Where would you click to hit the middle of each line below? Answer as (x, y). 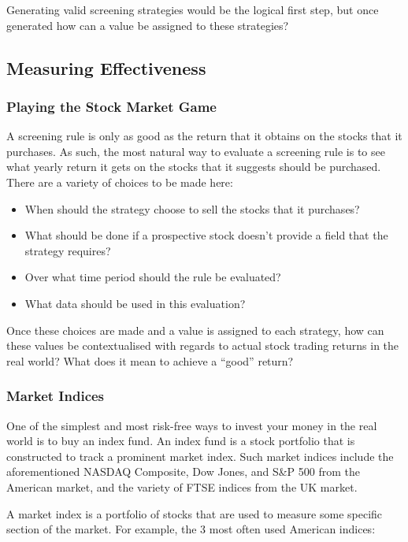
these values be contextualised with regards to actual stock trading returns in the (203, 345)
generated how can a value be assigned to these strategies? (148, 25)
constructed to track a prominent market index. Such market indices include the (200, 456)
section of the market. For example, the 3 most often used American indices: (191, 529)
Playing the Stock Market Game (111, 106)
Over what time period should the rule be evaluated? (153, 277)
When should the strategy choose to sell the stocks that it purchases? (192, 208)
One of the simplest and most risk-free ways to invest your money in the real (192, 425)
